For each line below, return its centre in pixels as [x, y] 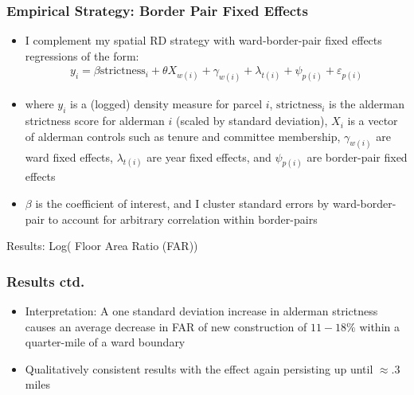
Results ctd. [46, 281]
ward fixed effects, [69, 156]
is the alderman [366, 104]
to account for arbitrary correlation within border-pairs [183, 219]
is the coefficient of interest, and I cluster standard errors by [182, 203]
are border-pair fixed [357, 156]
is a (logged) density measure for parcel [166, 104]
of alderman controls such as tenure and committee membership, [183, 136]
